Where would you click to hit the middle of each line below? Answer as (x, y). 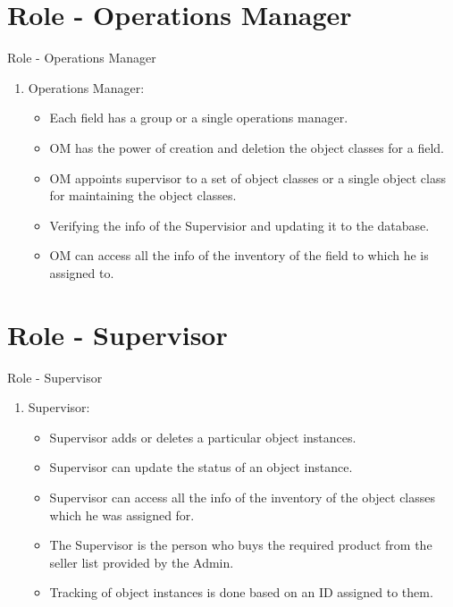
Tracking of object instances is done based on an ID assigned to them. (241, 592)
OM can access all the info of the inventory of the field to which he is (239, 255)
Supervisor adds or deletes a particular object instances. (203, 437)
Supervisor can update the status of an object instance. (201, 467)
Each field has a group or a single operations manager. (199, 118)
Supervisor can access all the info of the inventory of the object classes (243, 497)
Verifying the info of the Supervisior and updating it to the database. (239, 225)
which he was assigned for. (122, 514)
